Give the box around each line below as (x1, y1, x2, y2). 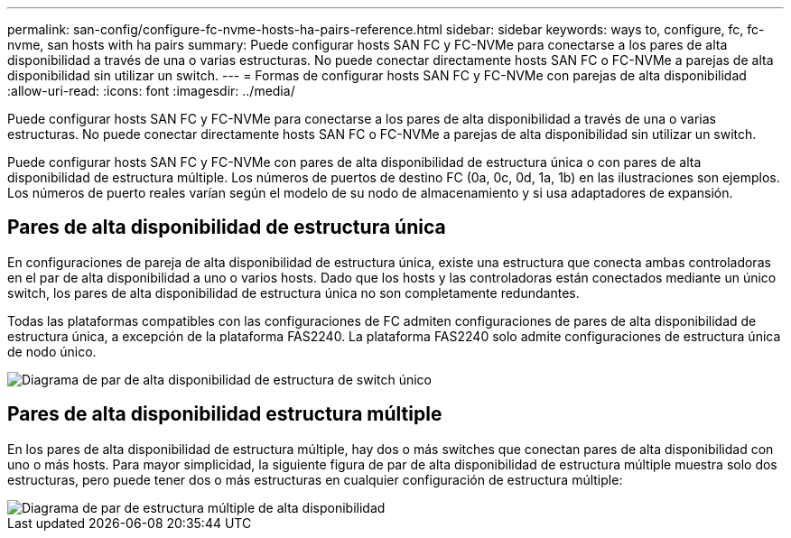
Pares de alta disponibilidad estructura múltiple (7, 403, 442, 426)
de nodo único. (7, 343, 97, 359)
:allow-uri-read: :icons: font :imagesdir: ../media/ (7, 83, 295, 98)
